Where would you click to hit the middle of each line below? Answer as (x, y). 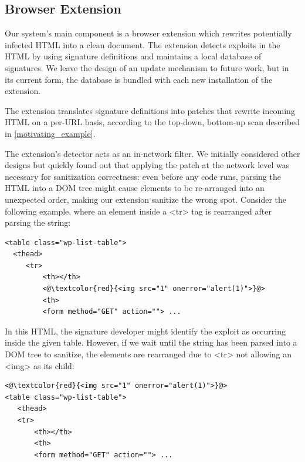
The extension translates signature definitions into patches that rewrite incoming (150, 110)
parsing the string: (38, 222)
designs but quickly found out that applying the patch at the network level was (147, 165)
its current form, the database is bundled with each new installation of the (139, 79)
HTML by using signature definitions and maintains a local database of (133, 56)
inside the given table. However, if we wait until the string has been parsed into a (151, 342)
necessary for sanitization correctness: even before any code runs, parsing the (143, 176)
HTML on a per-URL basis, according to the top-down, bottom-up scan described (152, 122)
